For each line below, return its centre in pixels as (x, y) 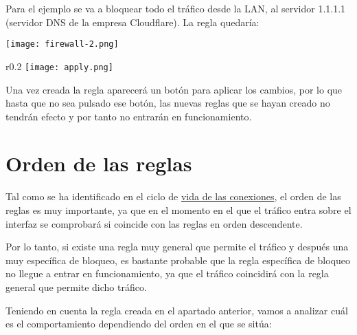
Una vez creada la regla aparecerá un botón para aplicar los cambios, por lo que (174, 89)
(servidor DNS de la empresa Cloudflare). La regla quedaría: (133, 22)
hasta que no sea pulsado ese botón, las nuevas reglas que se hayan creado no (168, 103)
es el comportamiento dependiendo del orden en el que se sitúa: (139, 324)
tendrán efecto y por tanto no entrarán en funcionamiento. (129, 116)
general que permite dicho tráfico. (76, 287)
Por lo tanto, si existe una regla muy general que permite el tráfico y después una (177, 247)
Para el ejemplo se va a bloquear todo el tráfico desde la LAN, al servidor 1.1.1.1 (176, 8)
